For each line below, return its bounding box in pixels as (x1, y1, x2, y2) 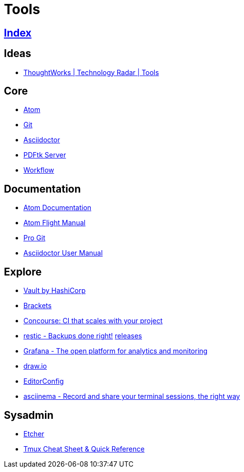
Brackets (23, 301, 52, 310)
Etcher (23, 429, 44, 438)
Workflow (23, 166, 54, 175)
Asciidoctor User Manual (23, 249, 103, 257)
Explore (4, 265, 42, 278)
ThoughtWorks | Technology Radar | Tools (23, 68, 159, 77)
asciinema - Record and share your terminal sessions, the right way (23, 392, 240, 401)
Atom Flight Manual (23, 218, 86, 227)
